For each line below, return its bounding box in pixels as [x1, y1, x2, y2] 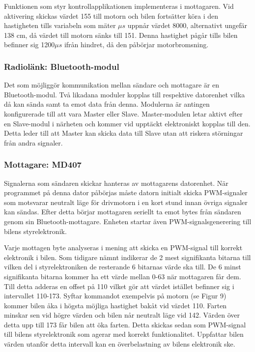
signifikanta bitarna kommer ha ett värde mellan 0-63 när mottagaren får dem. [4, 271, 241, 281]
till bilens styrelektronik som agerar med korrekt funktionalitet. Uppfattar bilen [4, 329, 244, 339]
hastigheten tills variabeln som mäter [4, 20, 116, 30]
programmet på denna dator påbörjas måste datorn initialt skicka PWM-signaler [4, 187, 248, 198]
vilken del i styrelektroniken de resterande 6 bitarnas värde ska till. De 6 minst [4, 262, 241, 272]
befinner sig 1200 [4, 39, 55, 50]
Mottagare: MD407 [4, 158, 82, 171]
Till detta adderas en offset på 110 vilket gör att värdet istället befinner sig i [4, 281, 234, 291]
